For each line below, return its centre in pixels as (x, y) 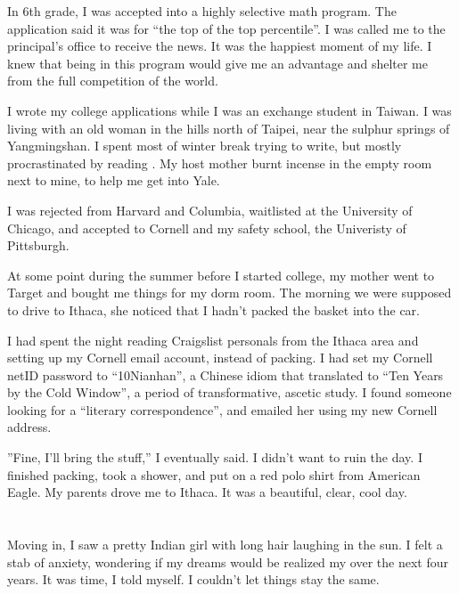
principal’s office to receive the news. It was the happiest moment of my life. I (220, 46)
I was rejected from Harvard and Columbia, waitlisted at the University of (210, 210)
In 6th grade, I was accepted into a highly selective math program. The (202, 11)
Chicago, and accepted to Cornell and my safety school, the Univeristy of (207, 228)
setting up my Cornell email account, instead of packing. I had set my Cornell (220, 358)
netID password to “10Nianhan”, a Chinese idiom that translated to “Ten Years (225, 374)
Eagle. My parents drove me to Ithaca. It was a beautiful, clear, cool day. (207, 492)
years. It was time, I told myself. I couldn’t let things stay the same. (193, 579)
